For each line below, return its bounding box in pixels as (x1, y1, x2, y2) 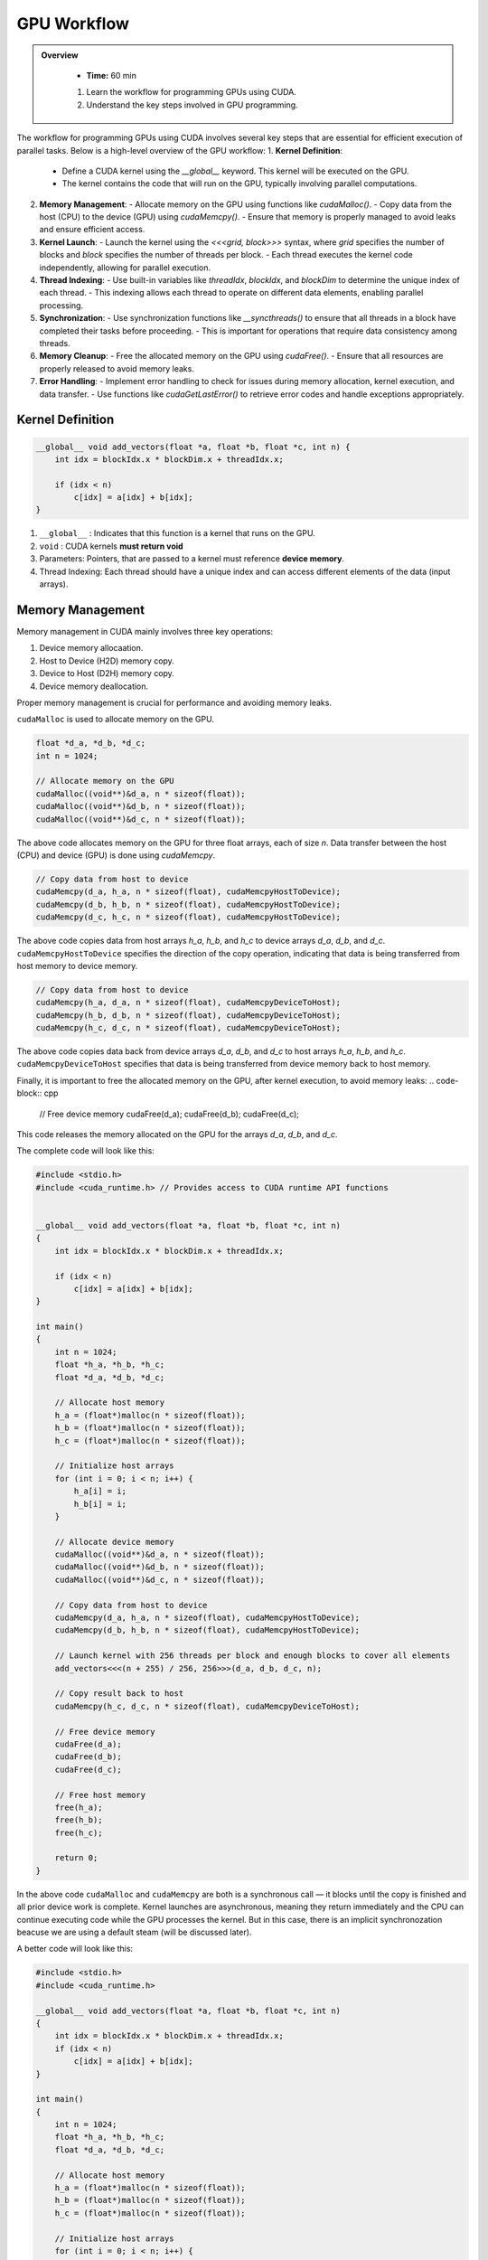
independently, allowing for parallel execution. (39, 262, 211, 273)
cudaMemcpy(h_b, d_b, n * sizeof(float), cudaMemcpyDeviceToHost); (35, 1010, 342, 1021)
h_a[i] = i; (73, 1486, 127, 1496)
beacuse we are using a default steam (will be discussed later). (16, 1926, 252, 1938)
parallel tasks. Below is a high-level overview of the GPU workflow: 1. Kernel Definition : (16, 145, 343, 155)
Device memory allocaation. (39, 643, 144, 654)
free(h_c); (54, 1827, 103, 1838)
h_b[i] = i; (73, 1499, 127, 1509)
